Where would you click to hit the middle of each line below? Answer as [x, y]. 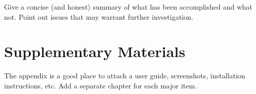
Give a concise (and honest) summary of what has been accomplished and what [128, 7]
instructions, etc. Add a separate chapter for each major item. [101, 85]
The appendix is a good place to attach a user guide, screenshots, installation [125, 76]
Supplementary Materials [95, 51]
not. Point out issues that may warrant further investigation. [99, 16]
